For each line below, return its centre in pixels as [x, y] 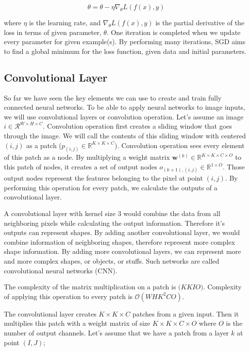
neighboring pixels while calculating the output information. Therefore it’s [114, 223]
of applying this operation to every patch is [68, 296]
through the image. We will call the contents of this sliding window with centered [125, 135]
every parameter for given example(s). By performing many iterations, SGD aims [125, 42]
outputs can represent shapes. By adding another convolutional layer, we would [122, 232]
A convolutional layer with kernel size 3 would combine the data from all [112, 213]
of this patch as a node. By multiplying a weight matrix [87, 157]
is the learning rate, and [65, 22]
